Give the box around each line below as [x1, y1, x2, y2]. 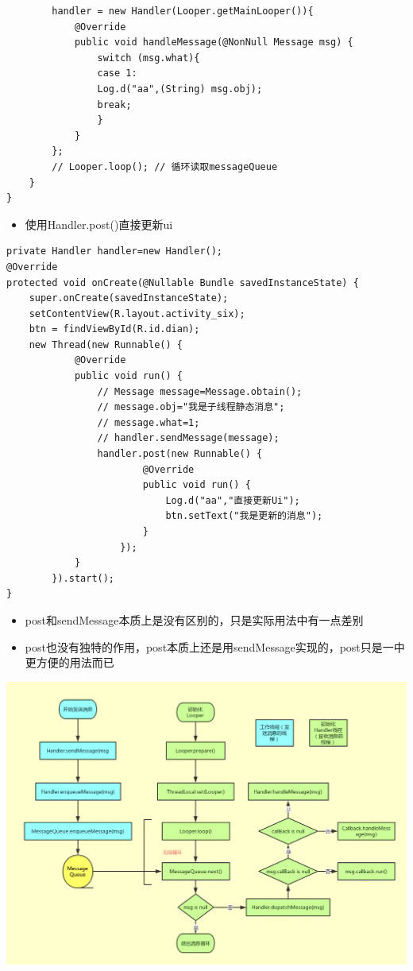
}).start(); [52, 572, 115, 584]
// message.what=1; [97, 416, 200, 428]
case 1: [97, 68, 137, 79]
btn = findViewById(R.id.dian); [29, 323, 200, 335]
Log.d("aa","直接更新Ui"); [165, 494, 300, 506]
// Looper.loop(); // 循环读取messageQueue [52, 161, 278, 172]
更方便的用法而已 [25, 654, 114, 671]
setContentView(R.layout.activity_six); [29, 308, 245, 319]
